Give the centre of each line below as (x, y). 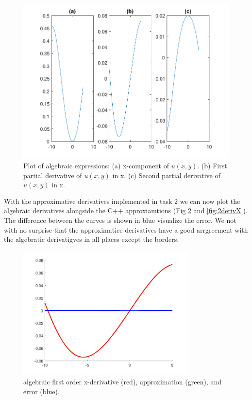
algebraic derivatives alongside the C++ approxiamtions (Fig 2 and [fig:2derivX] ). (126, 210)
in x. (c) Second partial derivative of (166, 175)
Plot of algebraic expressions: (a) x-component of (96, 165)
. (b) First (212, 165)
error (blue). (42, 391)
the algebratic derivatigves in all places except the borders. (92, 239)
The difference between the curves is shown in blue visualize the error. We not (120, 220)
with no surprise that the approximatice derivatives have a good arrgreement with (126, 229)
